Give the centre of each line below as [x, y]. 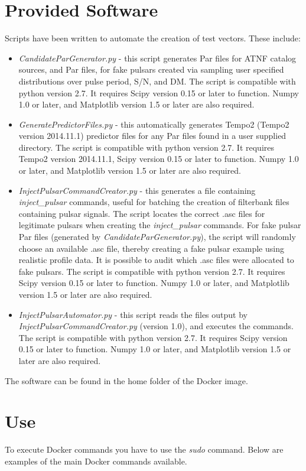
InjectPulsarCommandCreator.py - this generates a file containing [137, 190]
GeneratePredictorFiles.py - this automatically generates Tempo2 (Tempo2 [154, 124]
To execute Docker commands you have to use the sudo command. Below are [144, 449]
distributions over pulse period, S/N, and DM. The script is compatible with [157, 81]
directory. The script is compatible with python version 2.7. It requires [147, 147]
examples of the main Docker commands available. [96, 461]
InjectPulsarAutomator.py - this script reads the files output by [133, 314]
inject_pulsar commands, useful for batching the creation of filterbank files [154, 202]
